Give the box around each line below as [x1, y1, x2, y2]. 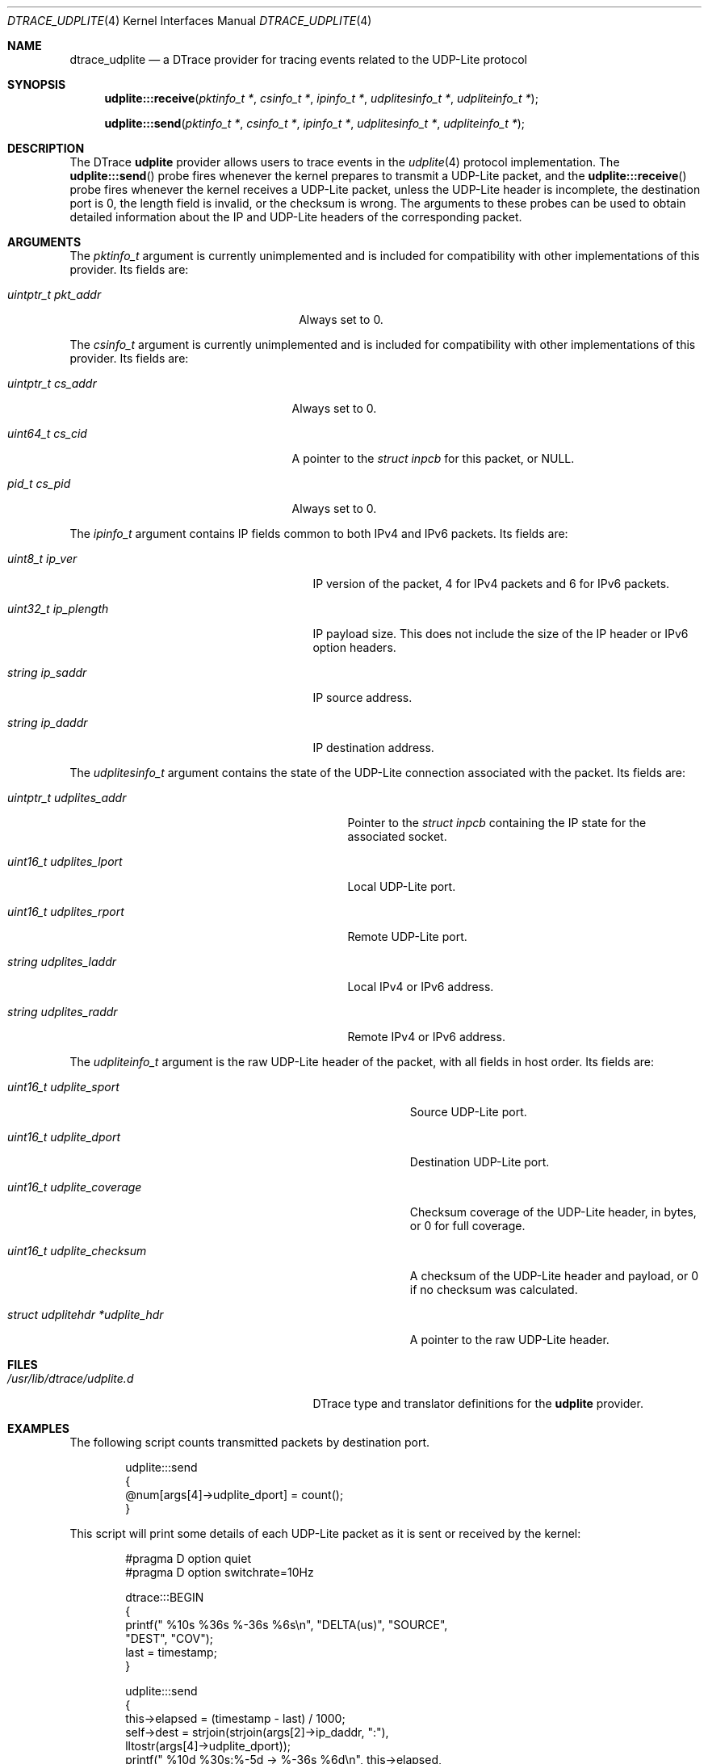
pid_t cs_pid [7, 477, 71, 490]
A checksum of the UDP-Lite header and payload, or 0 [409, 1269, 699, 1283]
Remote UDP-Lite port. [347, 930, 467, 943]
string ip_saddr [7, 666, 87, 679]
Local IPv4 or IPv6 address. [347, 980, 494, 993]
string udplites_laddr [7, 955, 116, 968]
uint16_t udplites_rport [7, 905, 124, 918]
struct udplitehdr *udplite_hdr [7, 1308, 164, 1321]
